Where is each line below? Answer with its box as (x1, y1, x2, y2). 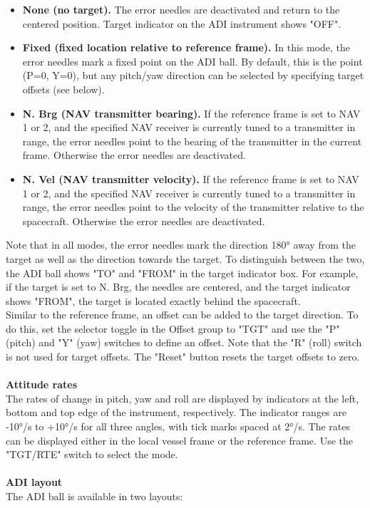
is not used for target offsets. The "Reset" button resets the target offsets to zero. (6, 349, 360, 364)
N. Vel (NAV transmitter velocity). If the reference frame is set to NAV (22, 171, 359, 186)
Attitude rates (6, 377, 78, 392)
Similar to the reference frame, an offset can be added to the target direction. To (6, 307, 359, 322)
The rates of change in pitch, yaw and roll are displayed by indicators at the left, (6, 390, 359, 405)
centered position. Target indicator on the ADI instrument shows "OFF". (22, 16, 341, 31)
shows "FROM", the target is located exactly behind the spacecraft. (6, 293, 301, 308)
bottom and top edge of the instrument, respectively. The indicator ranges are (6, 405, 346, 420)
